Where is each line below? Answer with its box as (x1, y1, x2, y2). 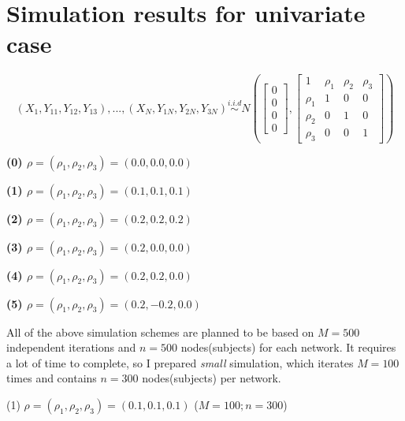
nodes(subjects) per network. (142, 370, 281, 386)
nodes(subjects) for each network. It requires (180, 339, 396, 356)
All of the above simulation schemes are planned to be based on (6, 323, 314, 340)
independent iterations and (6, 339, 136, 356)
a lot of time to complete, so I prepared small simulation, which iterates (6, 354, 354, 371)
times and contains (6, 370, 97, 386)
